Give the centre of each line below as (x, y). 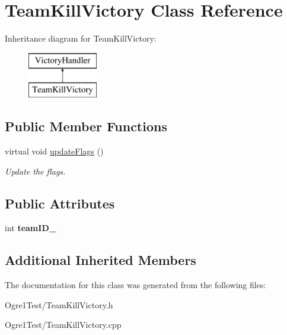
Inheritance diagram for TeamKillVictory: (81, 38)
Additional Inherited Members (101, 260)
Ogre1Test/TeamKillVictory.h (59, 304)
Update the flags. (35, 171)
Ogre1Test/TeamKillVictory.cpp (63, 325)
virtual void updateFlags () (54, 151)
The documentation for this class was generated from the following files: (135, 285)
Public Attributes (60, 203)
